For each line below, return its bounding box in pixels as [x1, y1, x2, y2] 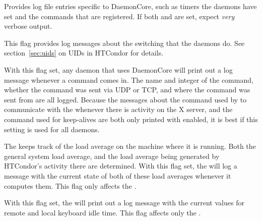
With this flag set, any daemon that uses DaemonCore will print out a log [4, 64, 233, 75]
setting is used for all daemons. [4, 124, 100, 134]
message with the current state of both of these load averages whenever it [4, 170, 231, 181]
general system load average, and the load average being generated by [4, 150, 220, 161]
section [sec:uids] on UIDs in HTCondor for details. [4, 47, 164, 58]
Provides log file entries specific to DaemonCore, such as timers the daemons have [4, 1, 257, 11]
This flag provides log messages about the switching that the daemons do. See [4, 37, 245, 48]
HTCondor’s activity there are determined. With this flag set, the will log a [4, 160, 237, 171]
